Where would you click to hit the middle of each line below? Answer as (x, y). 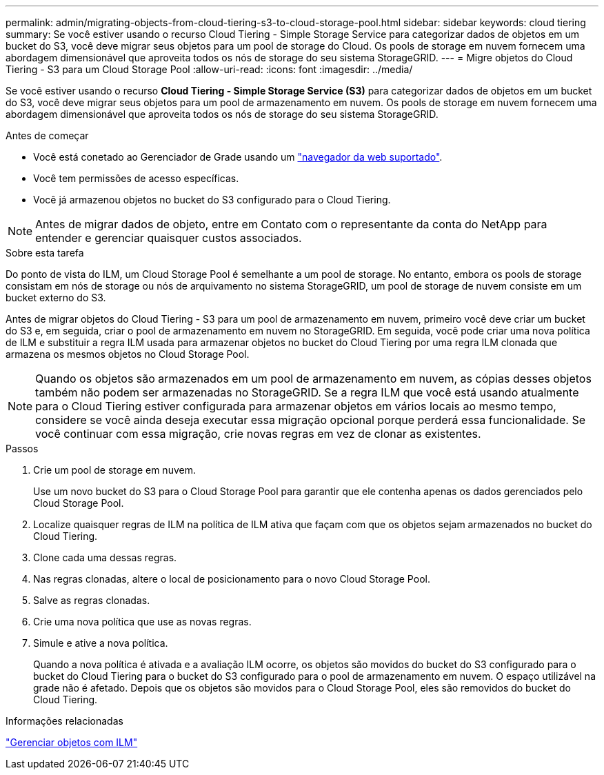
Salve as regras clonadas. (92, 600)
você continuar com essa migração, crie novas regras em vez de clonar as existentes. (258, 434)
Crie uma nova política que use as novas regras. (142, 622)
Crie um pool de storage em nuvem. (114, 470)
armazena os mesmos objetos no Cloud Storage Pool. (128, 354)
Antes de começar (47, 135)
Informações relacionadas (64, 721)
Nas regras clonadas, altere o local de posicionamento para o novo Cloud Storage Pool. (232, 579)
